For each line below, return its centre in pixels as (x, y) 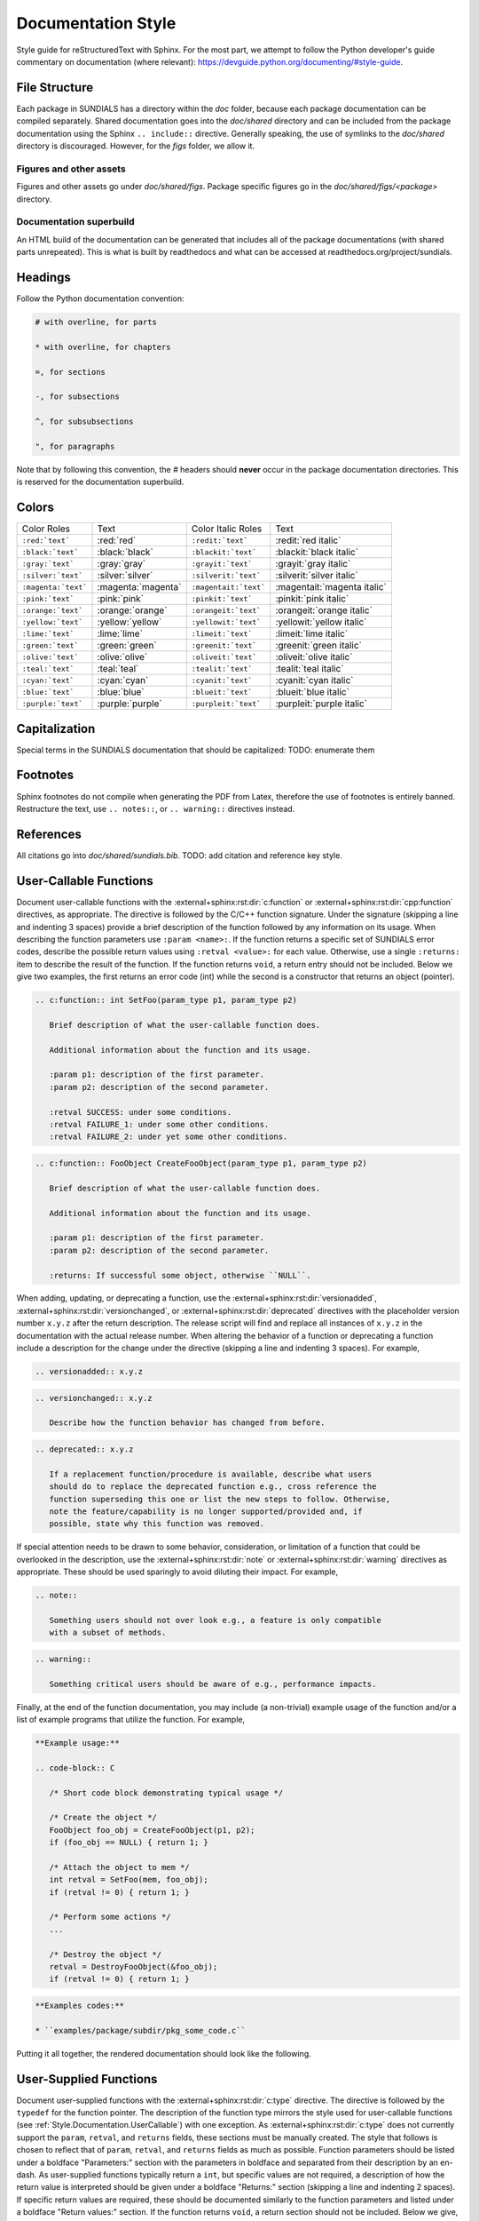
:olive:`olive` (122, 657)
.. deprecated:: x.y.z (84, 1449)
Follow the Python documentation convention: (101, 299)
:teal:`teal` (118, 669)
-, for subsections (77, 397)
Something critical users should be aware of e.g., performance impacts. (213, 1684)
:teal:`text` (48, 669)
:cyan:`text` (48, 680)
